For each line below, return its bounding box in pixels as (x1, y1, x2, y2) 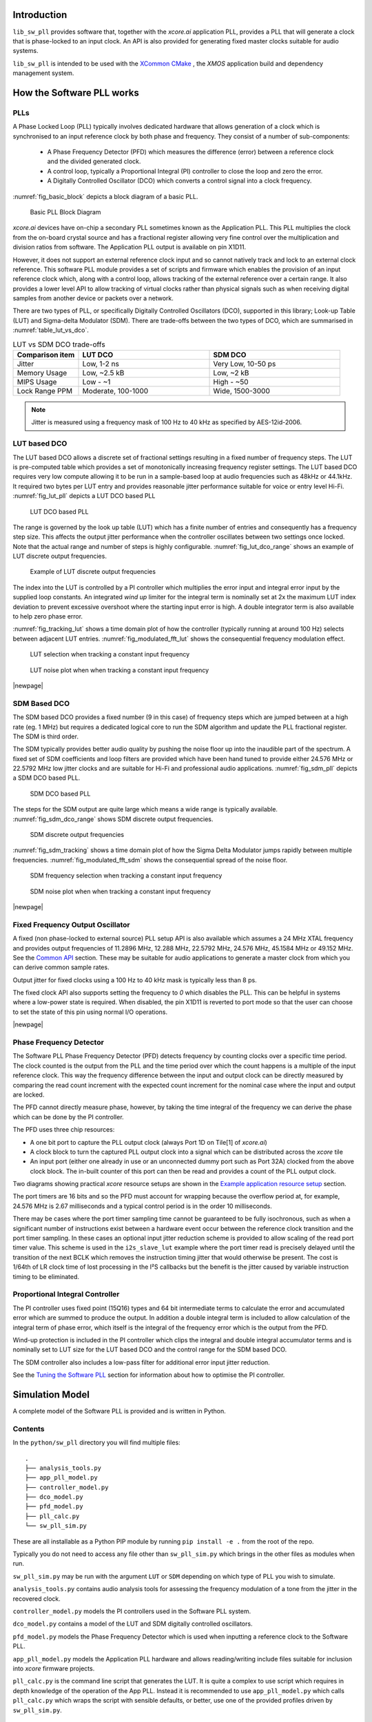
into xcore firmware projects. (12, 1664, 95, 1672)
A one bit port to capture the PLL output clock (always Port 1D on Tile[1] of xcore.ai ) (30, 1138, 268, 1146)
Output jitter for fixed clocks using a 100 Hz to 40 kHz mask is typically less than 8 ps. (12, 975, 258, 984)
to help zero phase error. (12, 612, 83, 621)
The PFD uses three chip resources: (12, 1125, 115, 1134)
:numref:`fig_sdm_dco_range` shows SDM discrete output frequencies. (12, 815, 214, 823)
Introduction (12, 9, 68, 21)
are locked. (12, 1090, 45, 1099)
